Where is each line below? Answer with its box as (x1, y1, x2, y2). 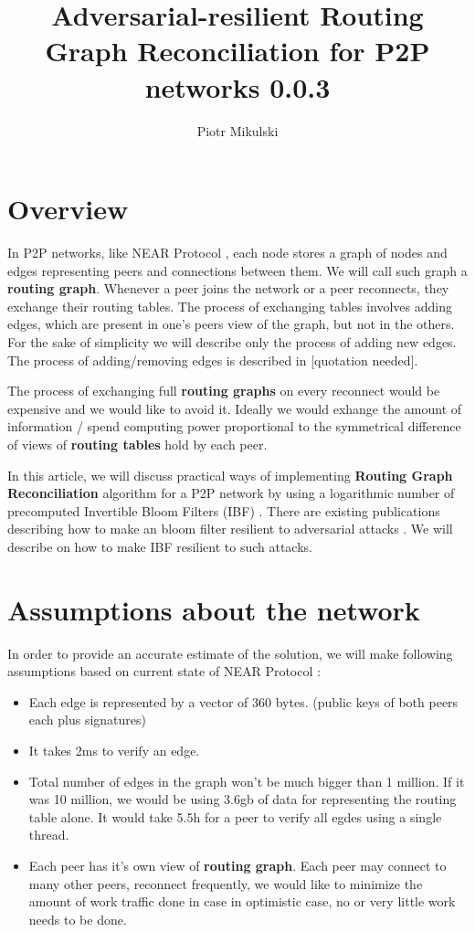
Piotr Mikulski (196, 121, 279, 140)
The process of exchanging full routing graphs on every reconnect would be (7, 381, 440, 400)
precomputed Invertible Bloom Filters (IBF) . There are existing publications (7, 501, 440, 520)
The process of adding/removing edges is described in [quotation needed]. (7, 350, 418, 369)
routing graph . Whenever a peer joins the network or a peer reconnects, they (7, 279, 449, 298)
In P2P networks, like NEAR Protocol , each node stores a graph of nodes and (7, 243, 448, 262)
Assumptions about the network (7, 590, 420, 628)
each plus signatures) (28, 710, 147, 729)
